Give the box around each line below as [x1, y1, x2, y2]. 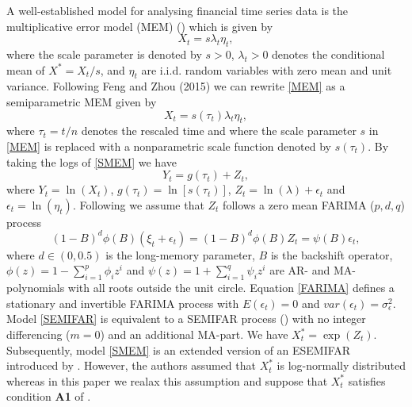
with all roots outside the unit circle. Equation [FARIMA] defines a [67, 279, 395, 296]
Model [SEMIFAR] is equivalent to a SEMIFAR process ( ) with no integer [6, 310, 366, 327]
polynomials [6, 279, 65, 296]
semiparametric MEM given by [6, 93, 157, 109]
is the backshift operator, [270, 246, 393, 263]
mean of [6, 61, 45, 78]
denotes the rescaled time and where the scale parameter [81, 122, 357, 139]
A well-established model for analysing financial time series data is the [6, 2, 349, 18]
